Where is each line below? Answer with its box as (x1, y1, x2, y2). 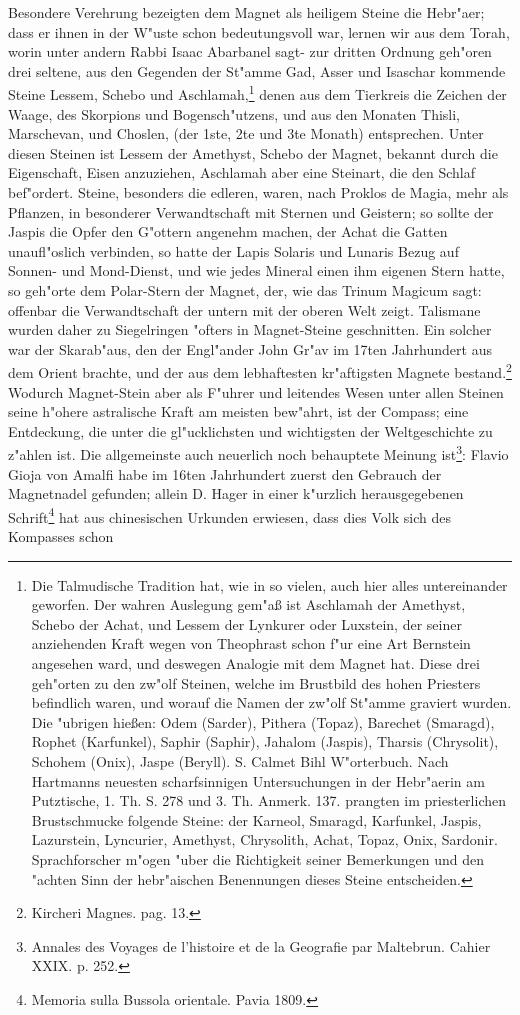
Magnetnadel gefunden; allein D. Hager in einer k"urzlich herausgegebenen (8, 483, 464, 504)
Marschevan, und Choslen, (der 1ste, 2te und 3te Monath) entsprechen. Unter (8, 123, 484, 144)
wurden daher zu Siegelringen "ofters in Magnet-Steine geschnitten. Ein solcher (8, 319, 492, 340)
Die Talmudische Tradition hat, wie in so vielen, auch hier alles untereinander (31, 574, 508, 595)
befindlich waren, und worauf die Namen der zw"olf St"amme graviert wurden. (31, 692, 512, 713)
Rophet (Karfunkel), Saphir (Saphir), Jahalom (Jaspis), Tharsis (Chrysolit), (31, 731, 499, 752)
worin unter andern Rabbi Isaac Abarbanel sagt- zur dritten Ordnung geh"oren (8, 41, 492, 62)
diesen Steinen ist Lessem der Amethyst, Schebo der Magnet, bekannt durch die (8, 142, 498, 163)
